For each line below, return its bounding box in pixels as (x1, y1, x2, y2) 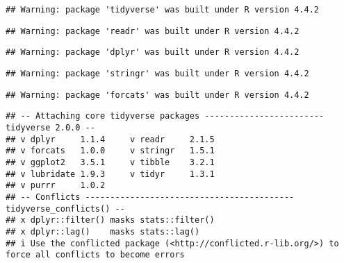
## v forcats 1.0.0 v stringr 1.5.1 (6, 146, 215, 156)
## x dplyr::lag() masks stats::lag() (6, 226, 200, 237)
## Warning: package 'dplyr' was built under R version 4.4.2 (6, 47, 300, 58)
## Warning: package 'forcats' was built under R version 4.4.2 (6, 90, 309, 100)
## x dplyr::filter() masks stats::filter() (6, 215, 215, 226)
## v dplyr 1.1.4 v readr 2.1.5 (6, 134, 215, 144)
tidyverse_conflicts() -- (6, 203, 125, 214)
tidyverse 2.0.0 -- (6, 122, 95, 133)
